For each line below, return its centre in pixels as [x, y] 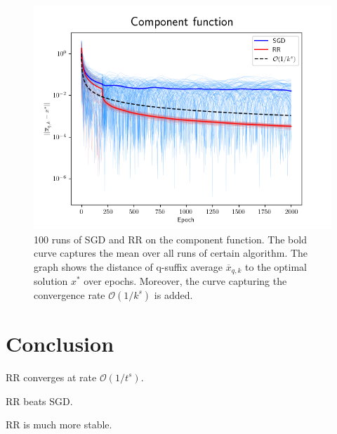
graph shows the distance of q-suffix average [128, 266]
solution [51, 281]
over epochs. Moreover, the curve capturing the [185, 281]
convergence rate [70, 294]
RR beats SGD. [39, 401]
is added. [173, 294]
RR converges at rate [51, 377]
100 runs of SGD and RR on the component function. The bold [170, 239]
